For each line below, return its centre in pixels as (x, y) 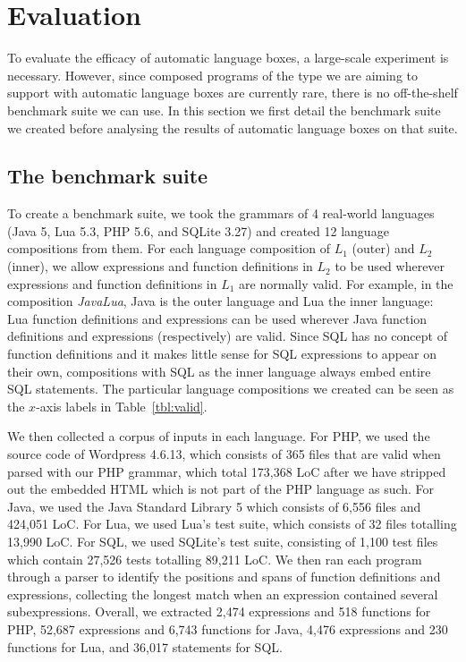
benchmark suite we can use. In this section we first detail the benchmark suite (224, 110)
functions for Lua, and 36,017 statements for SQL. (145, 646)
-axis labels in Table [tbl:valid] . (122, 406)
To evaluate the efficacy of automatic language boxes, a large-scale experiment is (228, 58)
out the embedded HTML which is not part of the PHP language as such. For (221, 489)
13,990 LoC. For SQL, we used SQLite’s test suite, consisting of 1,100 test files (223, 541)
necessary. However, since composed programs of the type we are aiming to (213, 75)
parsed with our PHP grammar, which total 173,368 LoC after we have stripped (227, 471)
